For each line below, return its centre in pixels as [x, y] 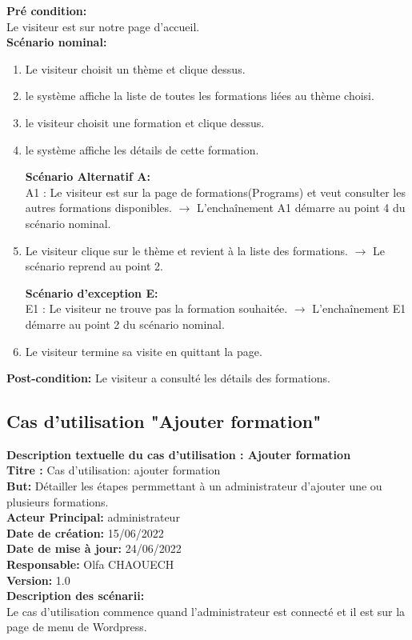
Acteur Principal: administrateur [93, 517]
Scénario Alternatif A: [88, 176]
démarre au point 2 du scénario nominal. [125, 324]
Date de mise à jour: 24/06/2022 [94, 548]
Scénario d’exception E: [92, 292]
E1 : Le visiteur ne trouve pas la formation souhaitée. [156, 308]
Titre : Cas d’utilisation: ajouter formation [114, 470]
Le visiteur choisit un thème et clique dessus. [135, 68]
